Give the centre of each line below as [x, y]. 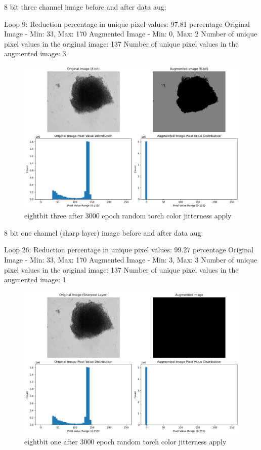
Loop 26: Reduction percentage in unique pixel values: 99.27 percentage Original [129, 250]
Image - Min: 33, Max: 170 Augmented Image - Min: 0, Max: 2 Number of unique [131, 34]
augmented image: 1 [35, 279]
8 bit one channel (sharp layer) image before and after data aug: [104, 232]
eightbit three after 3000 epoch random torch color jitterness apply [128, 216]
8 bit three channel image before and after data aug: [85, 7]
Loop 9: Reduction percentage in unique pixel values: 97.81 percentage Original [127, 24]
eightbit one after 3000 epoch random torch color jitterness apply [125, 441]
